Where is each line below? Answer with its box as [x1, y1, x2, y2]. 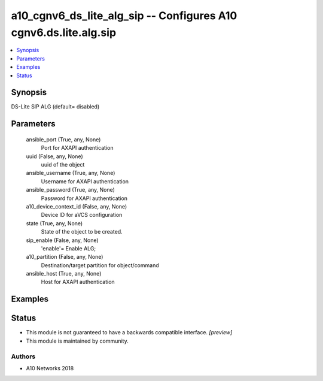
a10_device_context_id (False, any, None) [26, 202, 127, 210]
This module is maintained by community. [26, 337, 129, 344]
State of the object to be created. [41, 228, 123, 235]
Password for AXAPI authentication [41, 195, 128, 202]
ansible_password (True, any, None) [26, 186, 115, 193]
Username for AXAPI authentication [41, 177, 129, 185]
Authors [11, 352, 36, 361]
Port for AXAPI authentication [41, 144, 114, 152]
